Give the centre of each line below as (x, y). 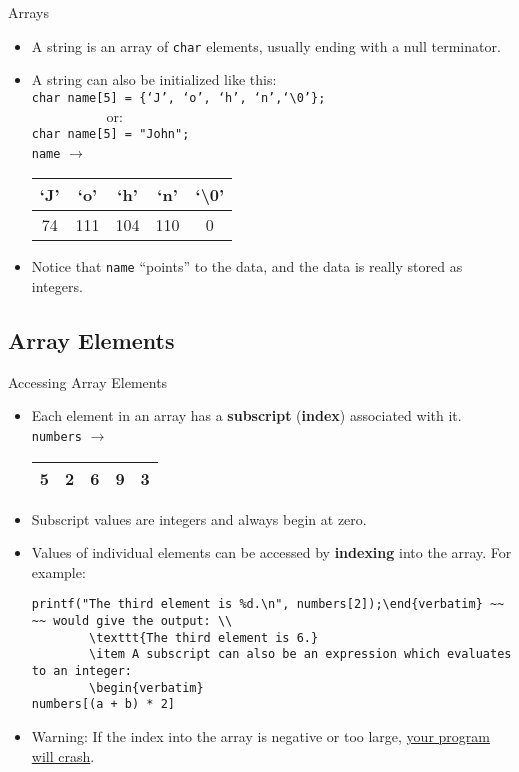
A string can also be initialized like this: (154, 79)
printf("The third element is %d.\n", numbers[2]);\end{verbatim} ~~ (268, 604)
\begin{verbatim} (146, 687)
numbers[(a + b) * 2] (103, 704)
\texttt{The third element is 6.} (204, 637)
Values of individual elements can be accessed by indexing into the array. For (271, 552)
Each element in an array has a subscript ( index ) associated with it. (246, 415)
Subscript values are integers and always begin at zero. (199, 518)
